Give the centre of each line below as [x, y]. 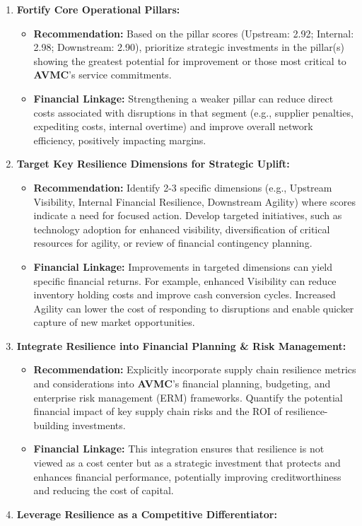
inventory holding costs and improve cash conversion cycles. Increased [185, 294]
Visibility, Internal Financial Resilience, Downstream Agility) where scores [194, 201]
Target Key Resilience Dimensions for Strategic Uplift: [153, 164]
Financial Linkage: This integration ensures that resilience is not [179, 449]
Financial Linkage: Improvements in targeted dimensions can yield [183, 266]
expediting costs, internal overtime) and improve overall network [173, 126]
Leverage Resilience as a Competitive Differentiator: [147, 514]
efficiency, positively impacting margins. [120, 140]
